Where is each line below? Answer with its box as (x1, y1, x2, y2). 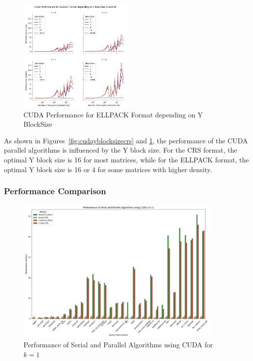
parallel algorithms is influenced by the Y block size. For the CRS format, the (4, 145, 237, 155)
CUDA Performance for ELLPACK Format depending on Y (23, 109, 203, 119)
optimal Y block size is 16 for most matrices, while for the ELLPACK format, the (4, 154, 249, 164)
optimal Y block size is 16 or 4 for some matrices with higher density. (4, 164, 212, 174)
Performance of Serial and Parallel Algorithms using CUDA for (23, 339, 213, 350)
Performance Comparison (4, 185, 106, 197)
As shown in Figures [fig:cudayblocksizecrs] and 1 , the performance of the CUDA (4, 135, 248, 145)
